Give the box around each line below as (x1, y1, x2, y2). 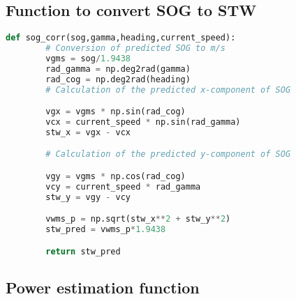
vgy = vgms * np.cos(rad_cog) (45, 171, 186, 181)
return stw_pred (45, 246, 121, 256)
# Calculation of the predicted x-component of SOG (45, 84, 291, 95)
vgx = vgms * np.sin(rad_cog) (45, 107, 186, 117)
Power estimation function (6, 276, 200, 298)
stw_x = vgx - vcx (45, 127, 131, 137)
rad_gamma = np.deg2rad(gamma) (45, 63, 191, 74)
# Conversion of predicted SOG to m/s (45, 43, 225, 54)
